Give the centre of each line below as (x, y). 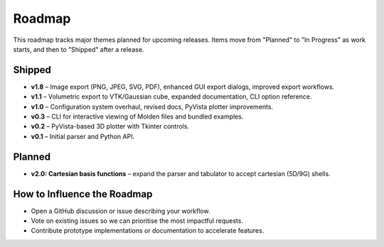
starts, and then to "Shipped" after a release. (79, 49)
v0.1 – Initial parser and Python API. (83, 136)
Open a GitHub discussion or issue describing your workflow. (121, 211)
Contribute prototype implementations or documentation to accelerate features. (148, 231)
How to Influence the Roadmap (83, 194)
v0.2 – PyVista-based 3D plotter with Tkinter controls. (110, 126)
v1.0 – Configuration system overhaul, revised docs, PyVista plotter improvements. (152, 106)
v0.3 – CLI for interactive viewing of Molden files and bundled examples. (137, 116)
